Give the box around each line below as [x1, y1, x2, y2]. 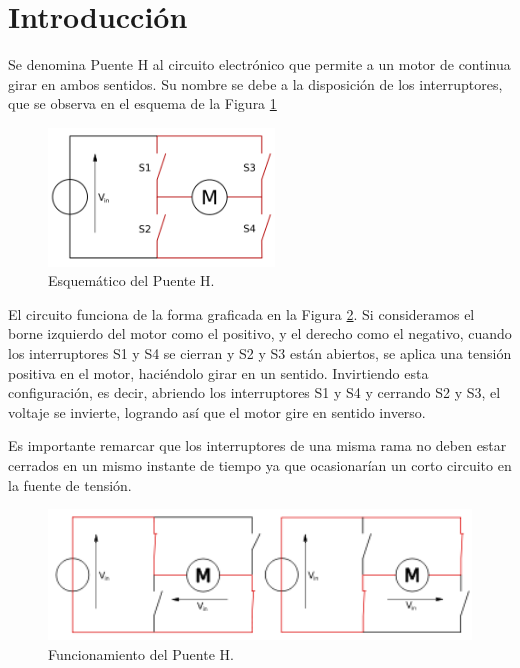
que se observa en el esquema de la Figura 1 [8, 93, 277, 114]
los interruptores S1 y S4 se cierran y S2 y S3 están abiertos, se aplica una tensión [8, 343, 512, 364]
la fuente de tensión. [8, 474, 132, 495]
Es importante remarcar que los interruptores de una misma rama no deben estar [8, 435, 507, 456]
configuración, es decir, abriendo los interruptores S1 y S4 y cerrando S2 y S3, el [8, 382, 501, 403]
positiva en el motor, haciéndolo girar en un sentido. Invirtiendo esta [8, 362, 429, 383]
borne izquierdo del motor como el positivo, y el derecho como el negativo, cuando [8, 323, 512, 344]
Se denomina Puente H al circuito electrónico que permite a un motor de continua [8, 54, 511, 75]
